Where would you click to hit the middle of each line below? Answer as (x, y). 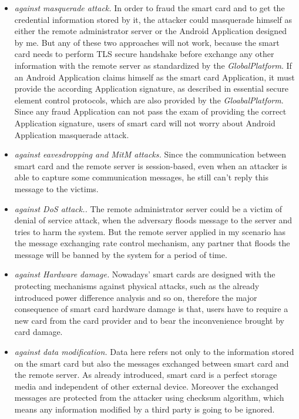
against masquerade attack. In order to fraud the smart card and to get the (149, 8)
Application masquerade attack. (72, 134)
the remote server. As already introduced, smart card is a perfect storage (146, 375)
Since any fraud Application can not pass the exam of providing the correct (150, 111)
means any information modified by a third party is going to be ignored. (145, 409)
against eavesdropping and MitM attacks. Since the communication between (150, 154)
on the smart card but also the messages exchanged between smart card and (152, 363)
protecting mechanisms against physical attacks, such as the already (137, 286)
